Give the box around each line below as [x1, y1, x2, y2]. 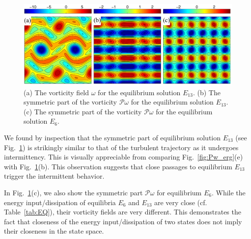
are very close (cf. [154, 197, 207, 207]
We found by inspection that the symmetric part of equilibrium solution [4, 133, 221, 142]
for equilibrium [157, 187, 202, 197]
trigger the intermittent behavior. [4, 171, 105, 181]
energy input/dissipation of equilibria [4, 197, 116, 207]
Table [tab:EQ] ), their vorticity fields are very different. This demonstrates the [4, 207, 241, 217]
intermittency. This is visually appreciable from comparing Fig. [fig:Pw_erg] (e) [4, 152, 243, 162]
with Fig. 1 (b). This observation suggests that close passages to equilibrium [4, 161, 232, 171]
